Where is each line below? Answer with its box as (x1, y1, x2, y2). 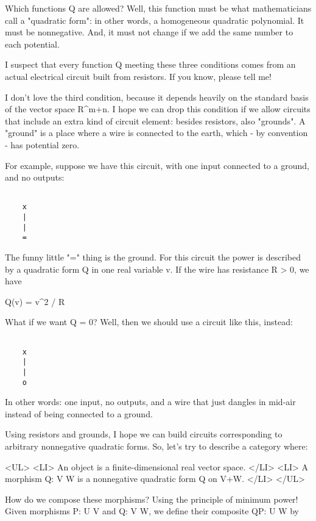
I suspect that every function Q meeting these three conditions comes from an (5, 58, 296, 71)
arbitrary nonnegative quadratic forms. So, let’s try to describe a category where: (5, 440, 308, 453)
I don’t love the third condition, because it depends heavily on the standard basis (5, 90, 309, 103)
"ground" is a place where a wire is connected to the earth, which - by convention (5, 126, 308, 139)
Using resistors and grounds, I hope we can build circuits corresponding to (5, 428, 283, 440)
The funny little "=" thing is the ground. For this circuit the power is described (5, 251, 301, 263)
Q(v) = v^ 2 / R (5, 295, 65, 307)
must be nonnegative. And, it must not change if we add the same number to (5, 26, 293, 38)
